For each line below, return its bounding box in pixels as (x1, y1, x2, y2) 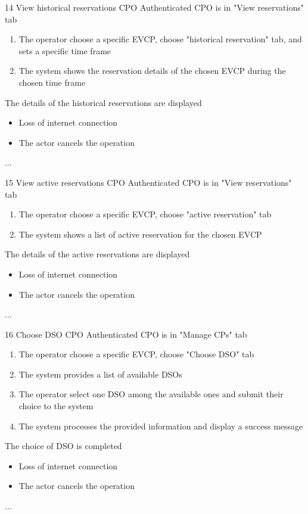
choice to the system (18, 400, 94, 412)
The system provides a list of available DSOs (18, 367, 182, 380)
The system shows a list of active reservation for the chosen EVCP (18, 228, 262, 240)
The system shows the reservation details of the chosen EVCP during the (18, 64, 286, 77)
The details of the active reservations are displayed (5, 248, 190, 260)
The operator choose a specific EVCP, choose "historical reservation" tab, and (18, 33, 302, 45)
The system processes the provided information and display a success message (18, 419, 303, 432)
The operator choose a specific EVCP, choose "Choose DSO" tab (18, 348, 254, 360)
